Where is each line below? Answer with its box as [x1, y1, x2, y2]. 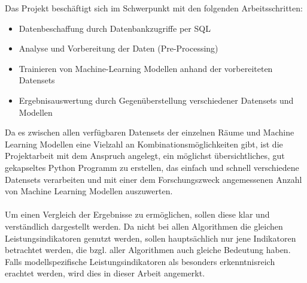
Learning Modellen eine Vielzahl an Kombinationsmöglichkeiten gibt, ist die [5, 137, 283, 150]
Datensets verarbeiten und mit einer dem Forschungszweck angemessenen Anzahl [5, 173, 302, 185]
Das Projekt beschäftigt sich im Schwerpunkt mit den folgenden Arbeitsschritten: [5, 2, 303, 14]
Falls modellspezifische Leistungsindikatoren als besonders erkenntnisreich [5, 255, 275, 267]
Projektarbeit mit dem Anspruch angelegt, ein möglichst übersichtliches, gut [5, 149, 285, 162]
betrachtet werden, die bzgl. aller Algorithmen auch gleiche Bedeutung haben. [5, 243, 291, 256]
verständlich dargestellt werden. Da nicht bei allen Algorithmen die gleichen [5, 219, 283, 232]
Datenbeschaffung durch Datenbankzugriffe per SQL [19, 22, 211, 34]
